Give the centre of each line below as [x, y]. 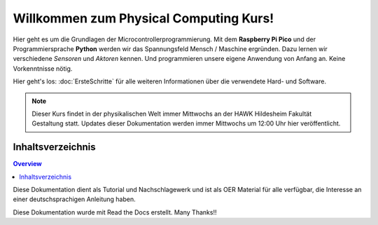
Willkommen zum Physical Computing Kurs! [143, 18]
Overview [27, 164]
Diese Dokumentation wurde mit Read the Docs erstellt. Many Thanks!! [115, 212]
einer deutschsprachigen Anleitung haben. [74, 199]
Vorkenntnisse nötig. [43, 68]
